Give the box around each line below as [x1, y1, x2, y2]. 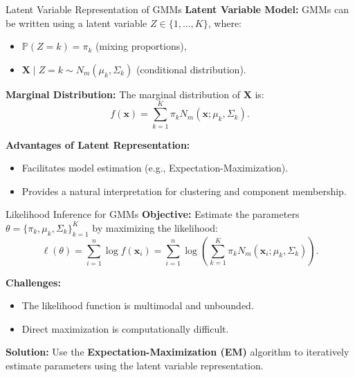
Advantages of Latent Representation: [6, 137, 190, 151]
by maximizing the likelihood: [92, 220, 218, 235]
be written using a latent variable [6, 15, 147, 30]
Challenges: [6, 275, 61, 289]
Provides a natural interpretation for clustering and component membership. [21, 183, 347, 198]
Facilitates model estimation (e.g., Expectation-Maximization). [21, 160, 289, 175]
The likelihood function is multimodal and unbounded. [21, 298, 254, 313]
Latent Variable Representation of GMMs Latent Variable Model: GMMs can [6, 2, 349, 16]
